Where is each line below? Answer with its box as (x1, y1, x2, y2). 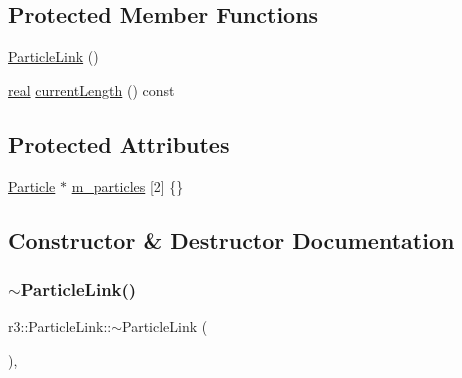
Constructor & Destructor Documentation (8, 224, 455, 255)
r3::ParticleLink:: (8, 316, 112, 337)
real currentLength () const (8, 79, 175, 100)
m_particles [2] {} (71, 175, 184, 196)
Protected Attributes (8, 128, 230, 159)
